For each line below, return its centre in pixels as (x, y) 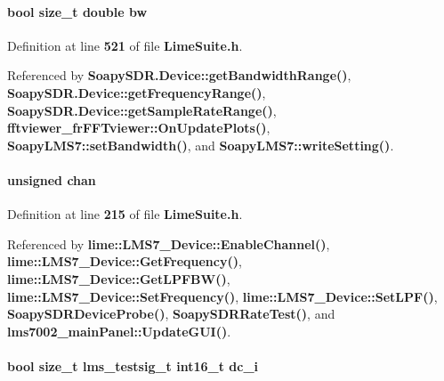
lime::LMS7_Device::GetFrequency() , (125, 261)
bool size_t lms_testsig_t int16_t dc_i (133, 365)
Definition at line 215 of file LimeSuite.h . (125, 214)
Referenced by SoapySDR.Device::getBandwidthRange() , (179, 75)
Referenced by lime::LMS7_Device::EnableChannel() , (169, 243)
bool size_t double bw (77, 11)
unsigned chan (52, 179)
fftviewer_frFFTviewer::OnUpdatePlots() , (139, 128)
